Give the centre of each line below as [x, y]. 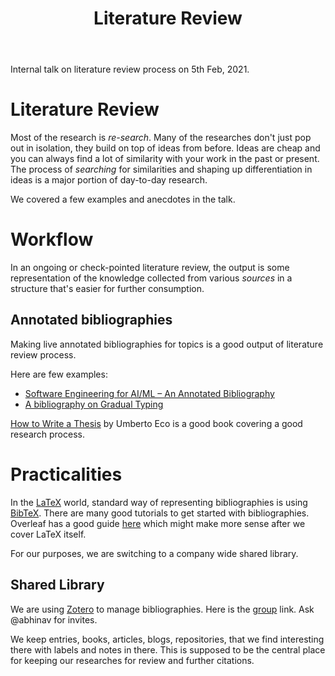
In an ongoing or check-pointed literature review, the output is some [150, 268]
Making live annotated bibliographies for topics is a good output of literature [167, 344]
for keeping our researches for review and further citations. [132, 660]
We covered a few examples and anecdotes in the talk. [123, 199]
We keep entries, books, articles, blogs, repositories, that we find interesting [167, 639]
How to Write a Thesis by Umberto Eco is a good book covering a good [156, 423]
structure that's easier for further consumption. [107, 289]
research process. [47, 434]
